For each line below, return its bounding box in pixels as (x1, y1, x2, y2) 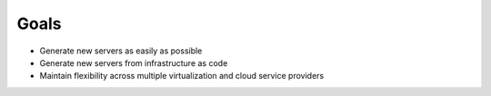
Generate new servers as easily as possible (39, 45, 203, 56)
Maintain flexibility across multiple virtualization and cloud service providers (39, 71, 325, 82)
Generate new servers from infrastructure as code (39, 57, 228, 68)
